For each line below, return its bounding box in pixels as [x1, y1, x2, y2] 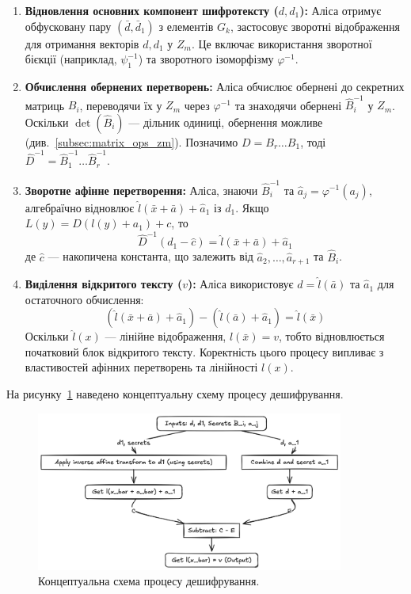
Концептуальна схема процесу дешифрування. [38, 573, 260, 589]
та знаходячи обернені [234, 97, 342, 113]
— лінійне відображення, [105, 328, 226, 345]
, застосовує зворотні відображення [230, 17, 400, 34]
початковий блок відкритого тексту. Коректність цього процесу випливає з [25, 343, 384, 360]
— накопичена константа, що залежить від [48, 248, 253, 265]
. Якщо [235, 199, 269, 215]
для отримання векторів [25, 35, 139, 51]
